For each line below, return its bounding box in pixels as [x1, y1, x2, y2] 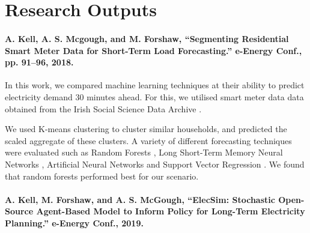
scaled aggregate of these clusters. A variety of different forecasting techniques [5, 134, 292, 147]
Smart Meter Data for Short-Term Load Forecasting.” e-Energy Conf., [5, 44, 302, 56]
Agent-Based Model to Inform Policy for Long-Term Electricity [36, 205, 305, 217]
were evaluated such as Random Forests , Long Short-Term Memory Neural [5, 146, 283, 159]
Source [5, 205, 34, 217]
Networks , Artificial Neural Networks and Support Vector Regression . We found [5, 157, 305, 170]
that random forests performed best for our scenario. [5, 169, 199, 182]
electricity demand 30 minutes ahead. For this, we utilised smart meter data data [5, 90, 304, 103]
